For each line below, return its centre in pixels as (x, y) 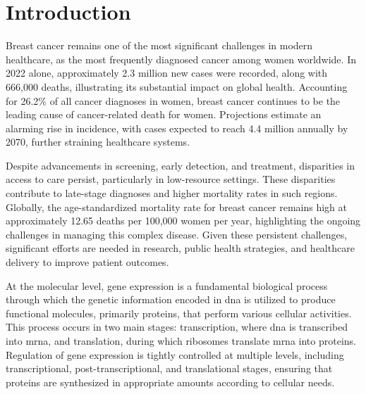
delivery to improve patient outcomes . (87, 262)
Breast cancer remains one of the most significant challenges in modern (159, 45)
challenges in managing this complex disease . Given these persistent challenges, (177, 234)
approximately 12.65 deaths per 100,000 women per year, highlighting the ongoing (183, 221)
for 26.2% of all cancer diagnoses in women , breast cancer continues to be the (173, 100)
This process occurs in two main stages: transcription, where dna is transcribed (177, 327)
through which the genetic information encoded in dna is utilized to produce (171, 299)
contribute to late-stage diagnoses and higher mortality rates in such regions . (172, 193)
